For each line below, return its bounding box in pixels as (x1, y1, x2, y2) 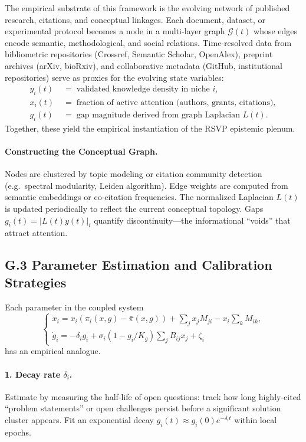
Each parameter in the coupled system (5, 300, 144, 313)
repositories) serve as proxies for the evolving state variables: (5, 71, 224, 83)
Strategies (5, 273, 67, 291)
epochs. (5, 425, 31, 438)
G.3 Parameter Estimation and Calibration (5, 256, 272, 274)
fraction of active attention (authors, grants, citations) (76, 99, 274, 107)
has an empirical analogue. (5, 345, 101, 357)
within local (234, 413, 277, 425)
